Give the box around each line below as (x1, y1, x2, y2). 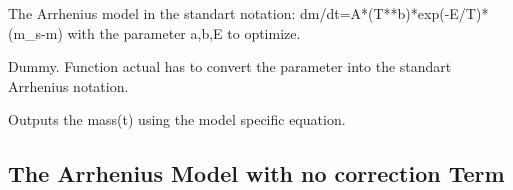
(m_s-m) (8, 22, 63, 43)
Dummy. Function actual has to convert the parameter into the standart (8, 56, 452, 77)
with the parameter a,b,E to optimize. (67, 22, 301, 43)
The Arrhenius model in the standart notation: (8, 3, 296, 23)
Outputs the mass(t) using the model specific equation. (8, 109, 346, 130)
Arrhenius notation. (8, 75, 129, 96)
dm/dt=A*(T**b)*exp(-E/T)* (299, 3, 489, 23)
